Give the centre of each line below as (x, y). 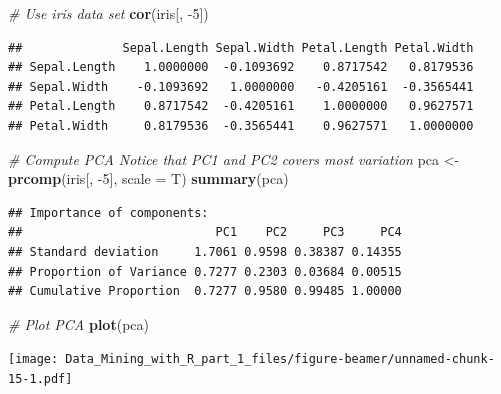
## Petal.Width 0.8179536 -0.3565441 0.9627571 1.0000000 (241, 125)
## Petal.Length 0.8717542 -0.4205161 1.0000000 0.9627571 (241, 106)
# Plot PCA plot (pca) (78, 323)
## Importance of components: (108, 212)
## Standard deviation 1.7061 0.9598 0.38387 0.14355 (205, 251)
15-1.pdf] (40, 378)
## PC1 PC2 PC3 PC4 (205, 232)
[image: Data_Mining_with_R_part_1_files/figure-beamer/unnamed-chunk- (251, 359)
